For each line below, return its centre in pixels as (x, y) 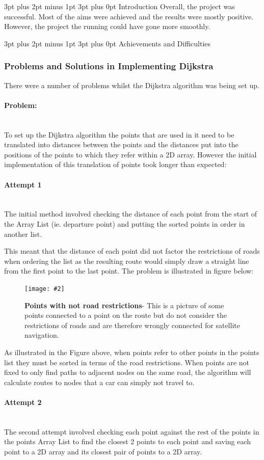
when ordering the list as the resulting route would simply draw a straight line (127, 261)
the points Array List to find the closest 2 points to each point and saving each (128, 441)
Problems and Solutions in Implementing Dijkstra (109, 66)
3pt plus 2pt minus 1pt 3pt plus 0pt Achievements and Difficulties (108, 43)
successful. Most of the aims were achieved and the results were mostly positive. (129, 16)
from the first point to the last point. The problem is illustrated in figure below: (129, 271)
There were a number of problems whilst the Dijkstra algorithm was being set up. (132, 85)
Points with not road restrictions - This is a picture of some (124, 305)
